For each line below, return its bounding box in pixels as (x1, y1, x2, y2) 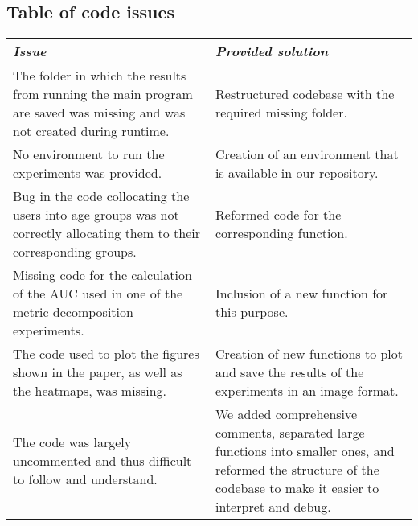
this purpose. (215, 302, 289, 322)
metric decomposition (13, 302, 133, 322)
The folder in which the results (13, 66, 186, 85)
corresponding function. (215, 224, 348, 243)
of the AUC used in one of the (13, 284, 183, 303)
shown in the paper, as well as (13, 363, 182, 382)
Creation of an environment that (215, 145, 399, 164)
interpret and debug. (215, 497, 331, 516)
